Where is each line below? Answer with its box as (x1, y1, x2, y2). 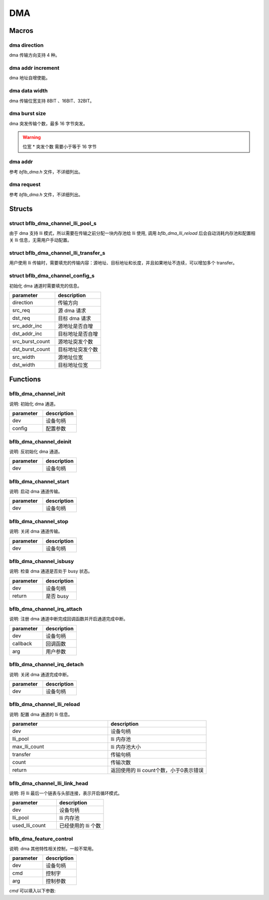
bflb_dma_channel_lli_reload (9, 701, 80, 708)
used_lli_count (12, 822, 46, 829)
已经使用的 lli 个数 (59, 822, 101, 829)
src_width (12, 354, 35, 361)
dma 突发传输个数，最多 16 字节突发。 (9, 120, 88, 127)
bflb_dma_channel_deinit (9, 438, 72, 445)
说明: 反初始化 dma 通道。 (9, 449, 63, 454)
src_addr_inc (12, 322, 42, 329)
